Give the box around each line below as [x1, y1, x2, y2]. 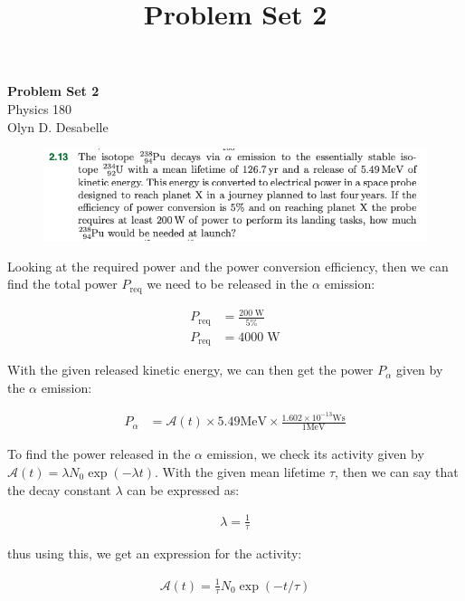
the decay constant [7, 480, 111, 499]
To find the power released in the [7, 444, 191, 463]
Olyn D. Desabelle [7, 117, 109, 136]
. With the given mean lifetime [155, 462, 326, 481]
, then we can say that [335, 462, 459, 481]
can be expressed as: [127, 480, 240, 499]
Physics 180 [7, 99, 72, 118]
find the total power [7, 274, 118, 293]
